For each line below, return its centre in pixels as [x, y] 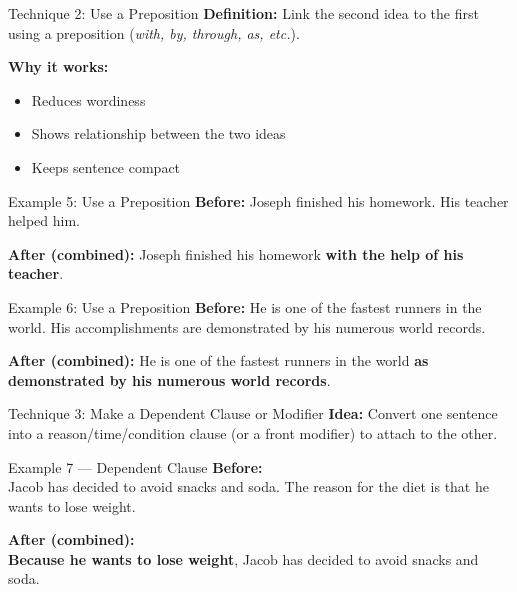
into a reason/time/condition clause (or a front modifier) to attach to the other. [253, 432]
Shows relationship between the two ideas [158, 133]
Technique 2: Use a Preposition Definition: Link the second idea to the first [243, 13]
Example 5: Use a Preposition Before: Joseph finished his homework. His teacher [258, 200]
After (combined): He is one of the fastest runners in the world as [218, 360]
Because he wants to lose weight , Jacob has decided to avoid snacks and [243, 558]
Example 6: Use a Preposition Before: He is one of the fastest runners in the [245, 306]
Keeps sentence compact [106, 166]
